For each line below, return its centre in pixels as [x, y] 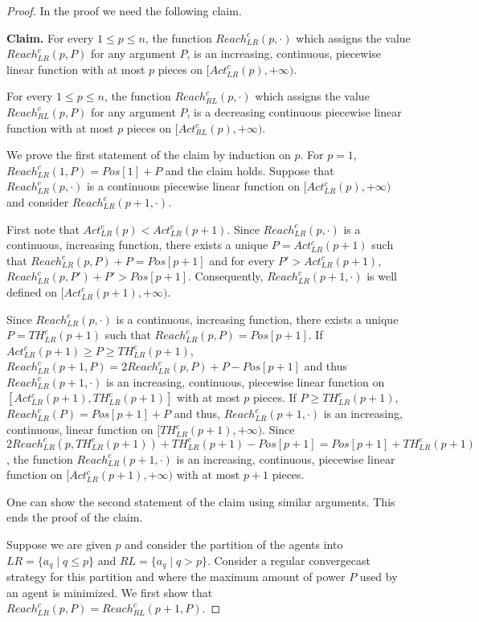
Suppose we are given [59, 544]
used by [379, 577]
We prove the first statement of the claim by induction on [149, 155]
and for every [242, 260]
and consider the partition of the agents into [234, 544]
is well [382, 276]
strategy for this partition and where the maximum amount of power [176, 577]
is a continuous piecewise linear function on [193, 186]
